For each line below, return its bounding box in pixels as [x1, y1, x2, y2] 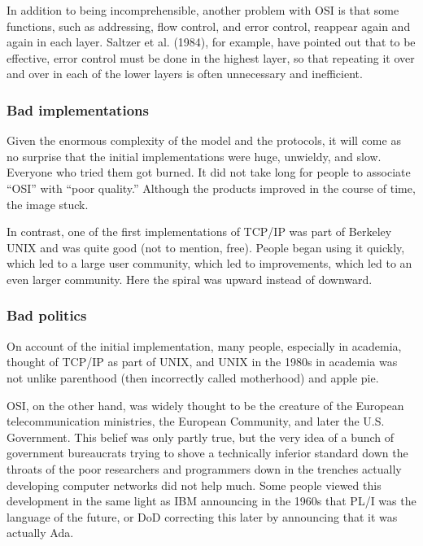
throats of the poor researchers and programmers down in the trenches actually [7, 460, 402, 477]
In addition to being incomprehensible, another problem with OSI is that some [7, 2, 399, 18]
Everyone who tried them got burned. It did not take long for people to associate [7, 164, 411, 181]
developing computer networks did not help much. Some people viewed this [7, 476, 382, 493]
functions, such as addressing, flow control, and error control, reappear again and [7, 17, 411, 34]
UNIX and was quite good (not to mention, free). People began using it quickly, [7, 238, 405, 256]
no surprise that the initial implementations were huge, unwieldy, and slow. [7, 147, 382, 164]
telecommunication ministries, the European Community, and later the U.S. [7, 413, 385, 430]
